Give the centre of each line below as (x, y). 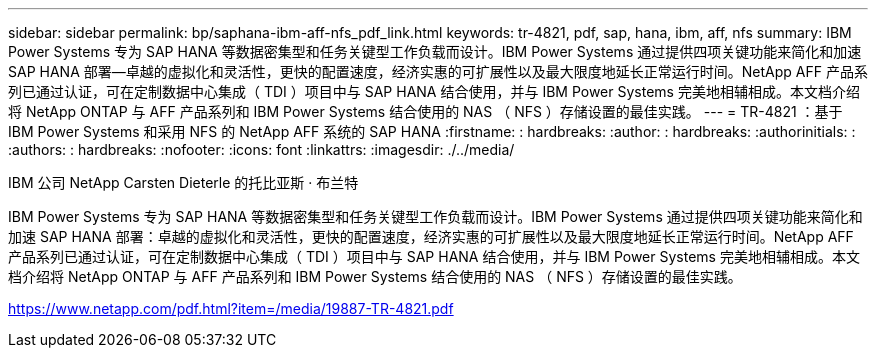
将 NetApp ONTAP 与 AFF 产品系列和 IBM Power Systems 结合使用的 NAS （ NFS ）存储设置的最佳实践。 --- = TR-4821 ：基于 (425, 111)
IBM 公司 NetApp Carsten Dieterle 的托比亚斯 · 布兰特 (183, 182)
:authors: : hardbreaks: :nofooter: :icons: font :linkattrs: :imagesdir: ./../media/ (261, 149)
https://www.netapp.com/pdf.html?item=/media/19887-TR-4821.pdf (231, 308)
